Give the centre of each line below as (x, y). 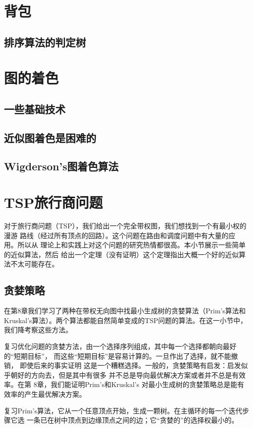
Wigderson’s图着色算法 (61, 166)
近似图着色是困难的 (50, 137)
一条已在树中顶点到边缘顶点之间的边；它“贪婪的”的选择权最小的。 (132, 420)
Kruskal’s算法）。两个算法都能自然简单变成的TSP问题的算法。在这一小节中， (126, 320)
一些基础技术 (35, 109)
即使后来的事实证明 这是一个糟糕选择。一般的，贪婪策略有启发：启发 (130, 365)
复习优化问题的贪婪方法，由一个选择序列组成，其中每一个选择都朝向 (113, 346)
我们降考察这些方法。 (38, 330)
